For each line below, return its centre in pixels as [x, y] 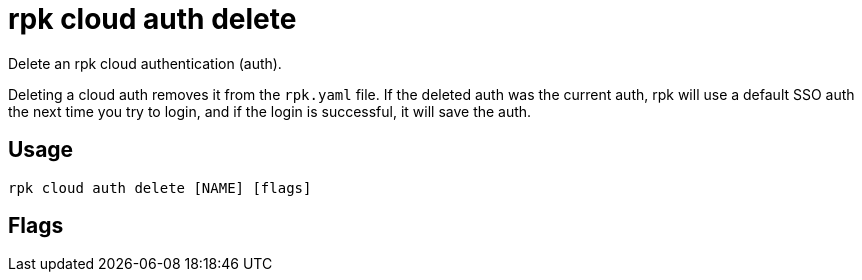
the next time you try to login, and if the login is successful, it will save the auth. [270, 111]
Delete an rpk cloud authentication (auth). [145, 63]
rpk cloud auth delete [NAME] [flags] [160, 187]
